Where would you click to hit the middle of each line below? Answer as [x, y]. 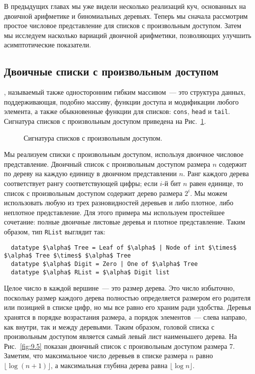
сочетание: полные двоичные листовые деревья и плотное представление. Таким [125, 222]
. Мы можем [209, 193]
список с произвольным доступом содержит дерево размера [93, 193]
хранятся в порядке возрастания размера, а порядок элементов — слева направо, [126, 317]
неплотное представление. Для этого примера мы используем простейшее [114, 212]
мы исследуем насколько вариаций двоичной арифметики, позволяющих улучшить [128, 35]
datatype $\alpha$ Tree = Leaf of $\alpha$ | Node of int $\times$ [124, 247]
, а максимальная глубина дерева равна [109, 365]
